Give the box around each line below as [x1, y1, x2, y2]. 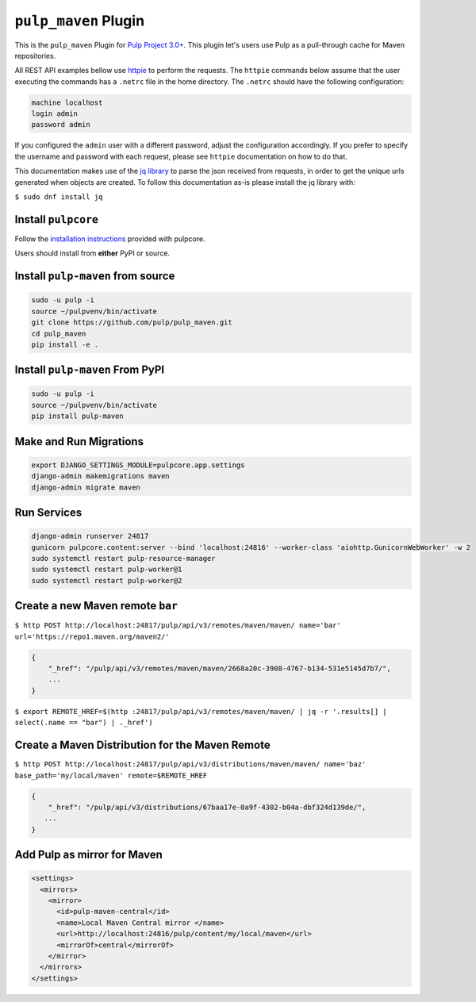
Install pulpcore [14, 213, 99, 226]
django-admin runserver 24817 [31, 532, 149, 541]
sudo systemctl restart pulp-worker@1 [31, 565, 182, 574]
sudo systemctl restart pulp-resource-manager [31, 554, 216, 563]
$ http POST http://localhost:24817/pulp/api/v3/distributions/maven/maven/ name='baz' [14, 760, 367, 769]
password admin [31, 120, 90, 129]
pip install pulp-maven [31, 412, 125, 420]
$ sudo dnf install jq [14, 193, 103, 202]
